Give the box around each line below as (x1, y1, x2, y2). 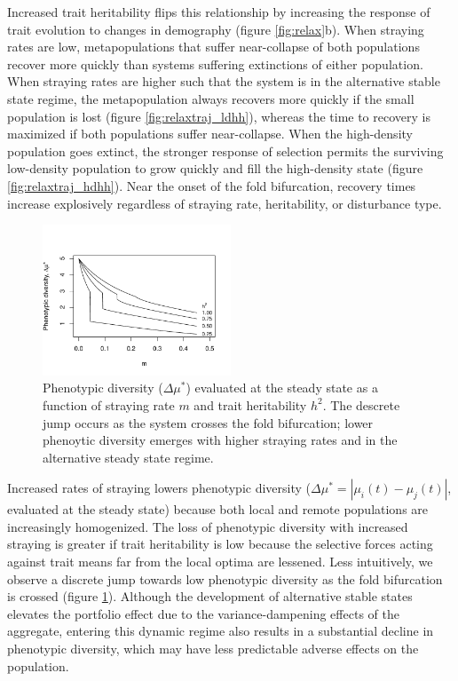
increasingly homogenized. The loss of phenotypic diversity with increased (7, 517, 408, 535)
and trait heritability (193, 395, 307, 414)
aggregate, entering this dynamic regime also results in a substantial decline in (7, 622, 434, 640)
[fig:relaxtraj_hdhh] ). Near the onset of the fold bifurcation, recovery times (7, 176, 416, 194)
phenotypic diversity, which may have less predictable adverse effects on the (7, 639, 419, 658)
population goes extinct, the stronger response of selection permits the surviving (7, 141, 444, 160)
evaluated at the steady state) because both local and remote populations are (7, 500, 429, 519)
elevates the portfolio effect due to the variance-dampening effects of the (7, 604, 399, 622)
